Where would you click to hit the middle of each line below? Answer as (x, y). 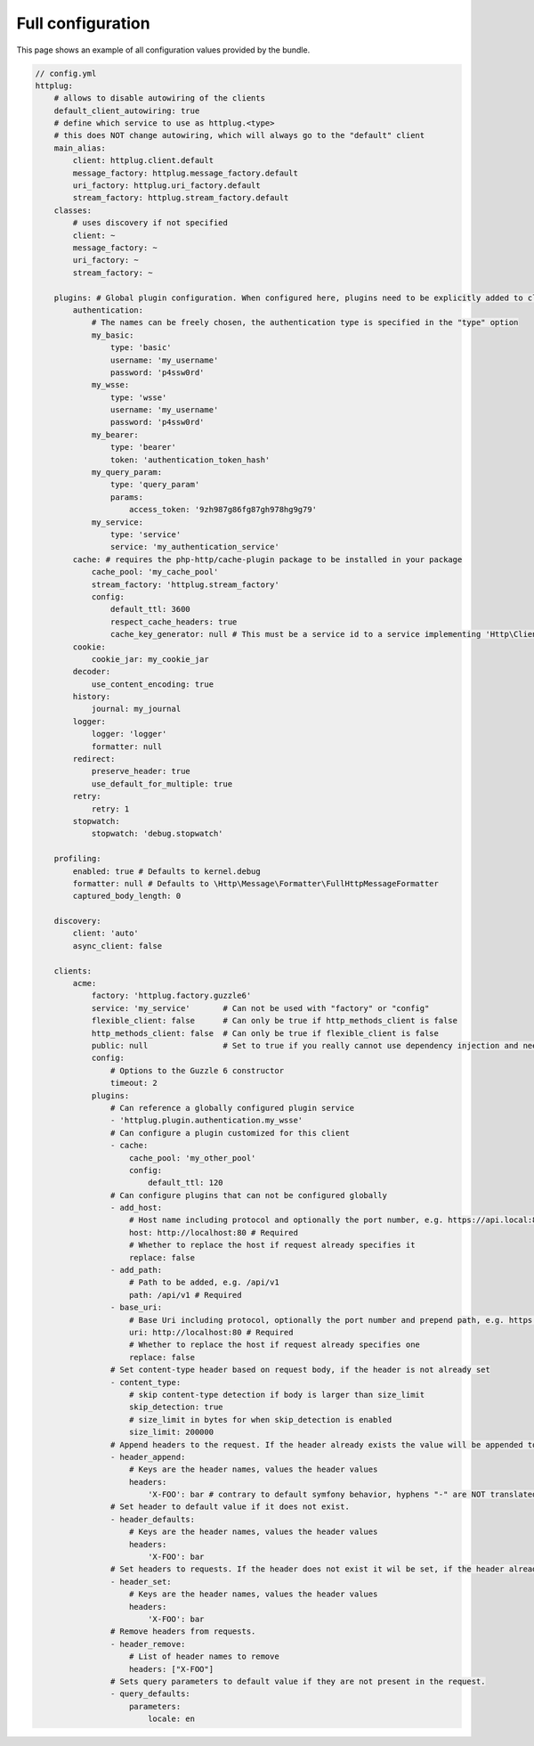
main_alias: (80, 148)
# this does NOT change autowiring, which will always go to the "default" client (239, 135)
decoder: (92, 672)
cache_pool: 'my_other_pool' (193, 1158)
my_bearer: (115, 435)
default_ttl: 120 (185, 1183)
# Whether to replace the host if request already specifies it (272, 1245)
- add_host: (136, 1208)
